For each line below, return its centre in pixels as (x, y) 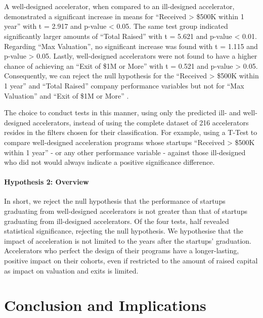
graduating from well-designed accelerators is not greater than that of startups (126, 211)
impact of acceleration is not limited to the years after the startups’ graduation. (128, 240)
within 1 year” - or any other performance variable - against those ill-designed (125, 152)
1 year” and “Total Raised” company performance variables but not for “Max (124, 85)
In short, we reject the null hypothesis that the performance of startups (115, 201)
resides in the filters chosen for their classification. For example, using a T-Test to (131, 132)
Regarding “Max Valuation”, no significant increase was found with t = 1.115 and (131, 46)
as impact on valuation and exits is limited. (71, 270)
